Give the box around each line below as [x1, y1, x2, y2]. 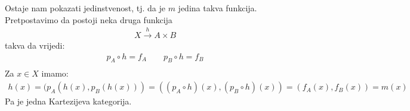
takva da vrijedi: [5, 39, 65, 52]
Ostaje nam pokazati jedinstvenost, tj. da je [5, 2, 165, 14]
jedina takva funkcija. [178, 2, 257, 14]
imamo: [41, 67, 69, 80]
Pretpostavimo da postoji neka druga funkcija [5, 13, 172, 26]
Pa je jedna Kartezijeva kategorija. [5, 95, 132, 107]
